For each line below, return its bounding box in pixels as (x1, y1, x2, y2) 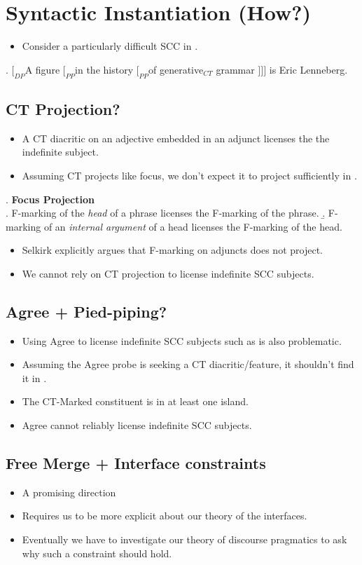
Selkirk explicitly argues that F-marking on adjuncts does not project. (22, 243, 323, 257)
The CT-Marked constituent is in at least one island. (22, 394, 249, 409)
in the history (75, 62, 134, 76)
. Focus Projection (6, 191, 95, 206)
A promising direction (22, 484, 116, 499)
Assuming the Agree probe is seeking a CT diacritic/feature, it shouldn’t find (22, 357, 354, 372)
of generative (148, 62, 204, 76)
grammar (216, 62, 255, 76)
